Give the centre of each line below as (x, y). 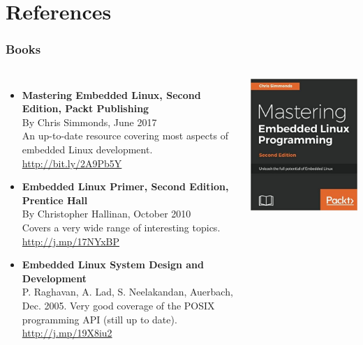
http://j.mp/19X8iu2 (67, 333)
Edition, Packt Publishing (86, 108)
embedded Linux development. (87, 149)
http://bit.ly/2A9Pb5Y (72, 163)
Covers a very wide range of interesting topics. (121, 227)
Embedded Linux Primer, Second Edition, (125, 186)
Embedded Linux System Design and (113, 264)
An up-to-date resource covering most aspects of (125, 136)
